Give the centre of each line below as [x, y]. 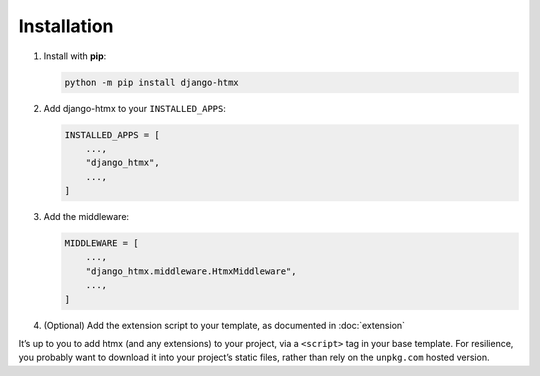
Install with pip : [75, 56]
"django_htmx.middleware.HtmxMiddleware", [191, 271]
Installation [66, 26]
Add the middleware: [86, 217]
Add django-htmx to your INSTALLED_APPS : [135, 108]
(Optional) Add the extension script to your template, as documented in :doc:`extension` [224, 325]
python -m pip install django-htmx [151, 82]
